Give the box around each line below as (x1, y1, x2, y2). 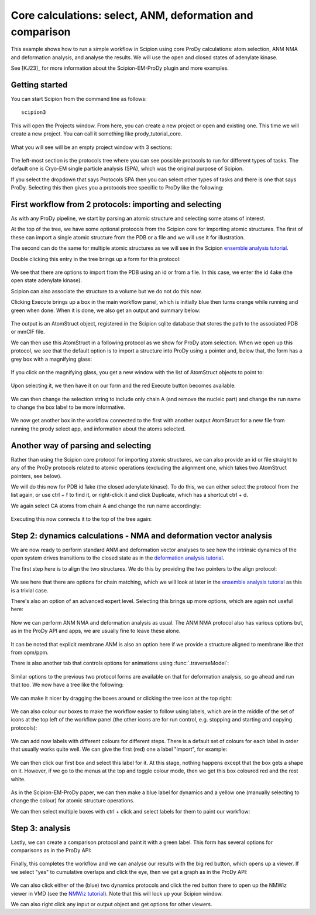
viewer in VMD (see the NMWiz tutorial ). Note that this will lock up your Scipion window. (11, 890, 224, 897)
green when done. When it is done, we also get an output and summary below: (11, 307, 201, 314)
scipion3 (21, 109, 46, 116)
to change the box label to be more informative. (11, 404, 125, 411)
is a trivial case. (11, 587, 49, 594)
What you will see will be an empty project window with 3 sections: (11, 144, 173, 151)
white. (11, 775, 26, 782)
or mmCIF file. (11, 328, 45, 335)
